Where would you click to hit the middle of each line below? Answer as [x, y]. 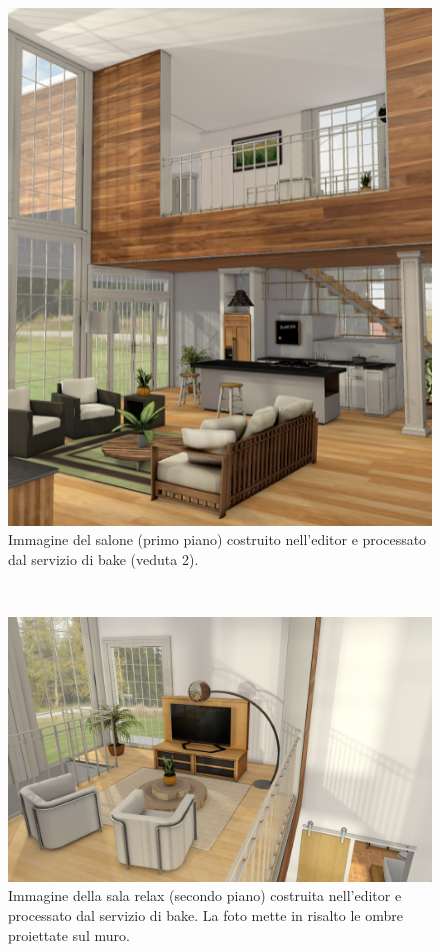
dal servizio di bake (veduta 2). [103, 559]
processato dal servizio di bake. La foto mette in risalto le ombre [205, 914]
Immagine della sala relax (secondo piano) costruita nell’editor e [205, 895]
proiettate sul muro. [69, 934]
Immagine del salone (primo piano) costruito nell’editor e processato [217, 539]
